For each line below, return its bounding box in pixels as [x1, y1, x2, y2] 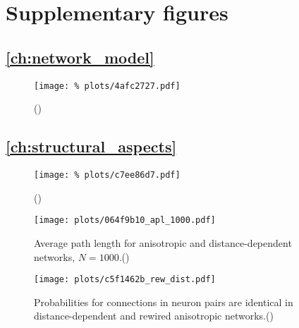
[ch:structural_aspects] [6, 135, 177, 157]
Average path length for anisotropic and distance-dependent [34, 235, 292, 250]
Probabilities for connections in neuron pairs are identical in [34, 294, 293, 309]
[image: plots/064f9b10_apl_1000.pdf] [34, 215, 216, 226]
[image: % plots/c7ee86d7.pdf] [34, 170, 181, 181]
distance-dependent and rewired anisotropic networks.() [34, 308, 274, 323]
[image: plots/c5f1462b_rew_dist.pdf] [34, 274, 216, 285]
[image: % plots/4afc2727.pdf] [34, 80, 181, 91]
